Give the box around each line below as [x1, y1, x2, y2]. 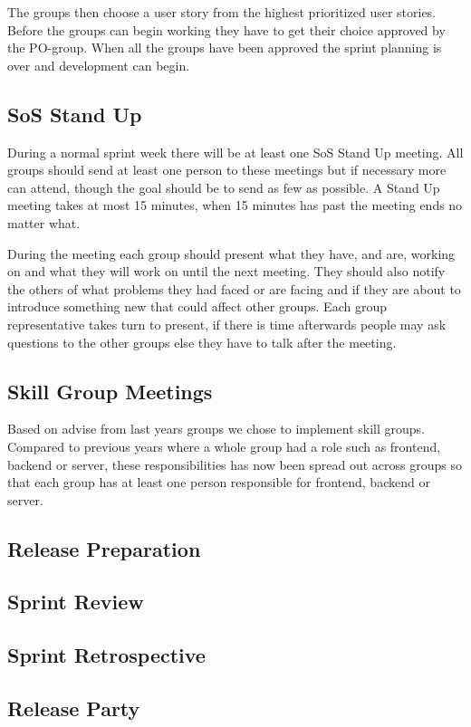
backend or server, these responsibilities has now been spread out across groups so [7, 454, 462, 474]
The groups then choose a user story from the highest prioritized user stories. [7, 3, 437, 21]
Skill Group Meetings [7, 377, 213, 405]
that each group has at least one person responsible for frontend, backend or [7, 473, 430, 492]
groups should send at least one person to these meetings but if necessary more [7, 160, 447, 179]
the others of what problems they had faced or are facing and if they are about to [7, 279, 461, 298]
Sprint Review [7, 588, 144, 616]
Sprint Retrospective [7, 641, 206, 669]
